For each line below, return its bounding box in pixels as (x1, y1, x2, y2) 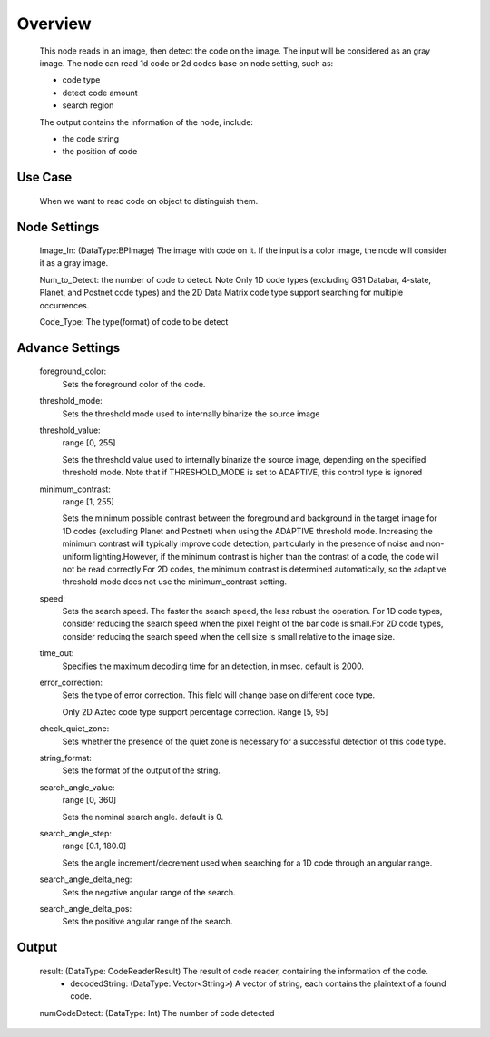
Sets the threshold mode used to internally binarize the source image (62, 408, 320, 419)
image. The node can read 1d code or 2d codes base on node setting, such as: (39, 57, 334, 68)
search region (62, 100, 114, 111)
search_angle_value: (39, 781, 115, 793)
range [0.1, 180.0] (62, 840, 127, 852)
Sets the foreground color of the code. (62, 378, 206, 389)
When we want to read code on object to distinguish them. (39, 195, 259, 206)
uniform (62, 551, 92, 562)
